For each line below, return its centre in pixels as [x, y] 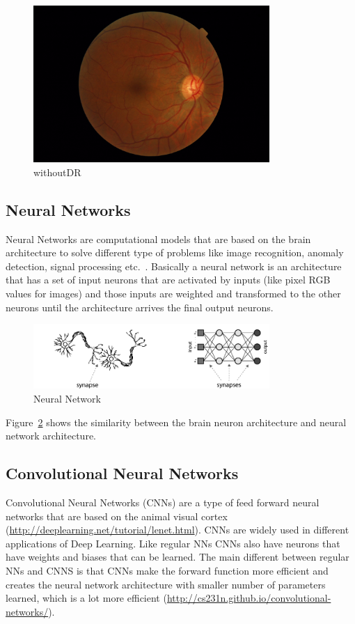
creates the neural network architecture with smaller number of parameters [166, 584]
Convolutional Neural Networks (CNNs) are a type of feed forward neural [163, 502]
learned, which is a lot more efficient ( [86, 598]
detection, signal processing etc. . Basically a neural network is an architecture [174, 266]
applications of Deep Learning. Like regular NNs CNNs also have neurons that [173, 543]
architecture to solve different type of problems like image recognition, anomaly [175, 252]
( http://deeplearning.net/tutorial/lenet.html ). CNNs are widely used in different [177, 530]
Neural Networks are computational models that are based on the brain [158, 239]
